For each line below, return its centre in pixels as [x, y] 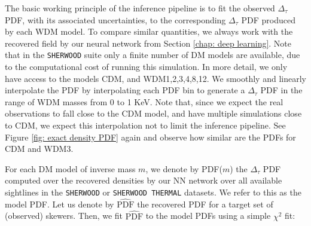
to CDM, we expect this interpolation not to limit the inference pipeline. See [145, 125]
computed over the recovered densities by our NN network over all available [144, 180]
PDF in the [281, 90]
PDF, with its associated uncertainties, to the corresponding [115, 19]
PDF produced [268, 19]
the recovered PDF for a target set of [205, 204]
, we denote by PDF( [184, 168]
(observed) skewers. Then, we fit [64, 216]
